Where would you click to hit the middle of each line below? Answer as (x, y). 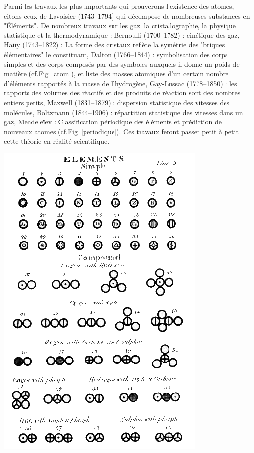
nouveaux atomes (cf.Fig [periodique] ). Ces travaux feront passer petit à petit (121, 131)
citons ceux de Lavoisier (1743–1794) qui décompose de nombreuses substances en (127, 15)
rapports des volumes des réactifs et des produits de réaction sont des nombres (122, 93)
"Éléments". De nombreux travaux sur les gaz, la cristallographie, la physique (120, 25)
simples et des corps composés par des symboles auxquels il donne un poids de (122, 64)
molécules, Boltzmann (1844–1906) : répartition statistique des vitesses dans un (124, 112)
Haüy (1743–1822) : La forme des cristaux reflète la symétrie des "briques (114, 45)
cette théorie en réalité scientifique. (57, 141)
